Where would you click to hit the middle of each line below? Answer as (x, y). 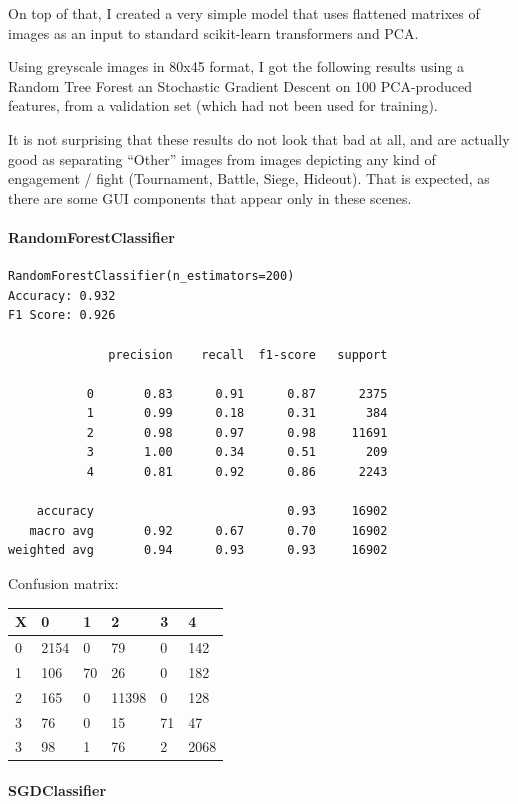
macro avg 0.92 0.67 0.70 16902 (208, 530)
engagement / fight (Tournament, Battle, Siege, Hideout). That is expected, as (249, 178)
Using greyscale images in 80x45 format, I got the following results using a (236, 66)
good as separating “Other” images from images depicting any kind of (222, 158)
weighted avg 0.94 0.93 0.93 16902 (198, 550)
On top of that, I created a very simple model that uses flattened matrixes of (244, 13)
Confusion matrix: (63, 583)
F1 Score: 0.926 (62, 315)
